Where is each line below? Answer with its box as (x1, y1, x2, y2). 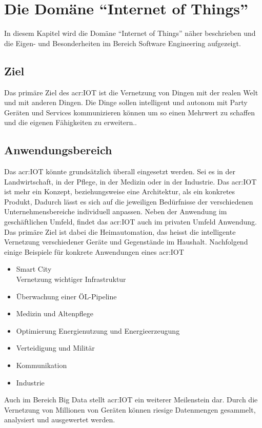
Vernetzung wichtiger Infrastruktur (16, 274, 126, 284)
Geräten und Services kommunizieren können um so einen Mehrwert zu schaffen (4, 107, 255, 117)
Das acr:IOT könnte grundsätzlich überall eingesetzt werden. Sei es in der (4, 166, 236, 177)
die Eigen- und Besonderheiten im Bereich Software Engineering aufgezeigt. (4, 37, 241, 48)
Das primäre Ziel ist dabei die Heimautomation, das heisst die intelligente (4, 226, 236, 237)
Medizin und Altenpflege (16, 308, 93, 319)
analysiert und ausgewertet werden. (4, 414, 115, 425)
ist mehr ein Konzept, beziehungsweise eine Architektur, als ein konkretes (4, 186, 235, 197)
